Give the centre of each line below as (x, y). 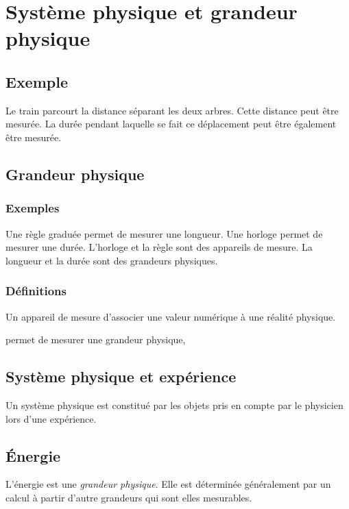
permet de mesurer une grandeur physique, (96, 339)
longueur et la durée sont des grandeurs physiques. (112, 260)
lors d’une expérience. (51, 418)
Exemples (33, 208)
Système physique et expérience (121, 376)
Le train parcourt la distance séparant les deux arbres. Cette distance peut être (172, 110)
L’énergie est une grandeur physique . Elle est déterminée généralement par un (168, 484)
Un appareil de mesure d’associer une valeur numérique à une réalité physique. (171, 316)
